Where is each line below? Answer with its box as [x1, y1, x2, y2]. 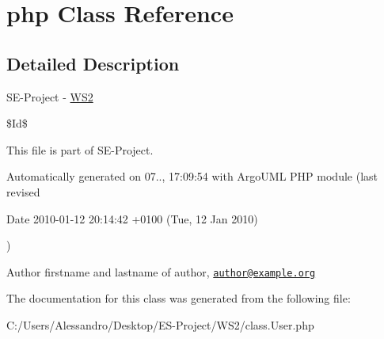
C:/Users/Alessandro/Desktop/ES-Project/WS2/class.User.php [6, 316, 314, 333]
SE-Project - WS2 [6, 88, 93, 105]
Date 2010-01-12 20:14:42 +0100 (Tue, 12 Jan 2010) [6, 210, 258, 227]
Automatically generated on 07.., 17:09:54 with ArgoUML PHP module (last [6, 168, 378, 185]
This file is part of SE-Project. [6, 141, 154, 158]
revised [6, 183, 40, 200]
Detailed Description [6, 51, 180, 75]
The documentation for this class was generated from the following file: [6, 290, 351, 307]
